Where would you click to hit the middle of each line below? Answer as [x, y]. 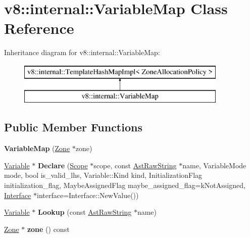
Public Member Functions [73, 127]
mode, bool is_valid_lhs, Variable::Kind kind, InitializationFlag [103, 175]
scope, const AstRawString [135, 165]
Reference [39, 28]
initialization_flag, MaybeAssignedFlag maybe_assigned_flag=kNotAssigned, [125, 185]
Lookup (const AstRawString [85, 212]
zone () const [48, 229]
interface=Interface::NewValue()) [88, 195]
